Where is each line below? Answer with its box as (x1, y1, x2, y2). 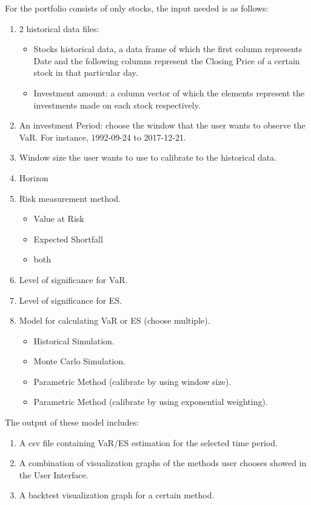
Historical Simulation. (33, 334, 115, 347)
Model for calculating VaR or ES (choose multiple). (19, 314, 210, 327)
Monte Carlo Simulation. (33, 355, 125, 367)
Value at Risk (33, 212, 84, 225)
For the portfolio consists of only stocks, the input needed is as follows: (5, 2, 269, 14)
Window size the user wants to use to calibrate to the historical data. (19, 151, 277, 164)
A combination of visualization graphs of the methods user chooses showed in (19, 457, 307, 469)
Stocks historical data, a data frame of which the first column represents (33, 42, 303, 55)
